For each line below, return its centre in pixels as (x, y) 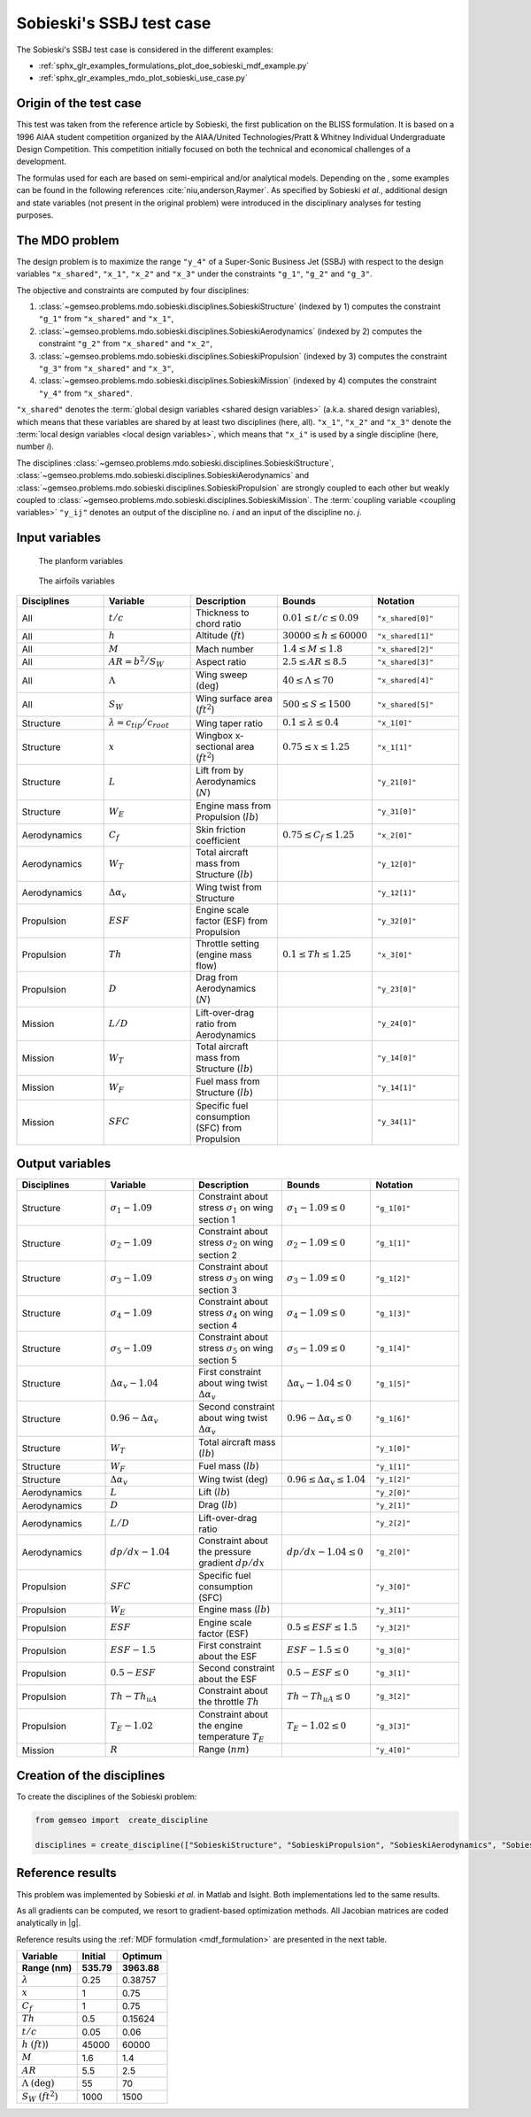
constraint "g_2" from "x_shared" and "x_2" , (125, 344)
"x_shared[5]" (405, 704)
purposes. (35, 215)
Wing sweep (221, 675)
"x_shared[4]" (405, 680)
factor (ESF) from (231, 921)
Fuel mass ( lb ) (229, 1466)
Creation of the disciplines (91, 1776)
